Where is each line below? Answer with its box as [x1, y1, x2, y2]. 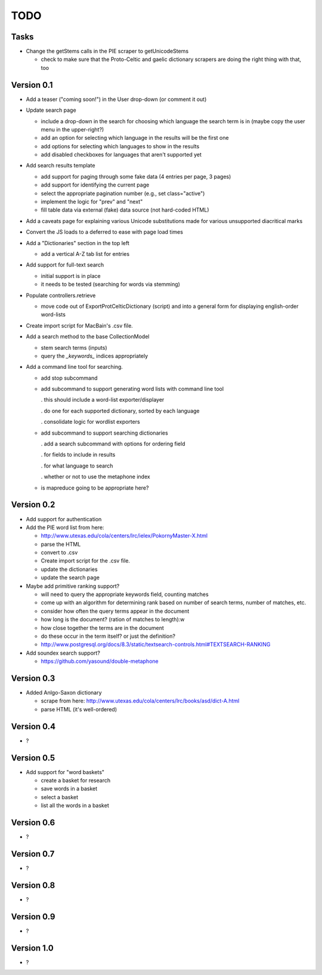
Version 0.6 [11, 818, 55, 828]
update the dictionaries [41, 566, 98, 573]
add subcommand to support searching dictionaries [41, 429, 168, 436]
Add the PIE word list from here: [26, 524, 104, 531]
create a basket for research [41, 777, 110, 784]
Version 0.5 [11, 753, 55, 763]
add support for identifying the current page [41, 181, 150, 188]
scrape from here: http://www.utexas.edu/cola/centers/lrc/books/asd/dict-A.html [41, 697, 240, 705]
